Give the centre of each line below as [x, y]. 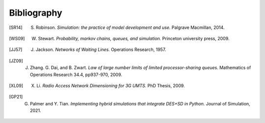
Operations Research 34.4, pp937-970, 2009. [76, 74]
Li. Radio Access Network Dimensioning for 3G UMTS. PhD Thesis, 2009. [111, 85]
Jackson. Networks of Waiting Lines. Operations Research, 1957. [101, 49]
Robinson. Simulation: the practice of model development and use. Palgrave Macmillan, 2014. [130, 27]
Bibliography [36, 13]
